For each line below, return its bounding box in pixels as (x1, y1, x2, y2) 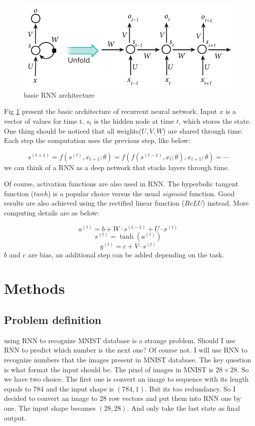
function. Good (189, 188, 235, 198)
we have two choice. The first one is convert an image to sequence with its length (4, 374, 249, 384)
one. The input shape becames (4, 403, 96, 413)
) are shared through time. (163, 125, 243, 136)
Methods (4, 278, 65, 298)
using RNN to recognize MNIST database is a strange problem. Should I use (4, 335, 235, 345)
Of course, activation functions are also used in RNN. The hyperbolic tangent (4, 178, 239, 189)
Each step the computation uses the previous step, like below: (4, 135, 190, 145)
